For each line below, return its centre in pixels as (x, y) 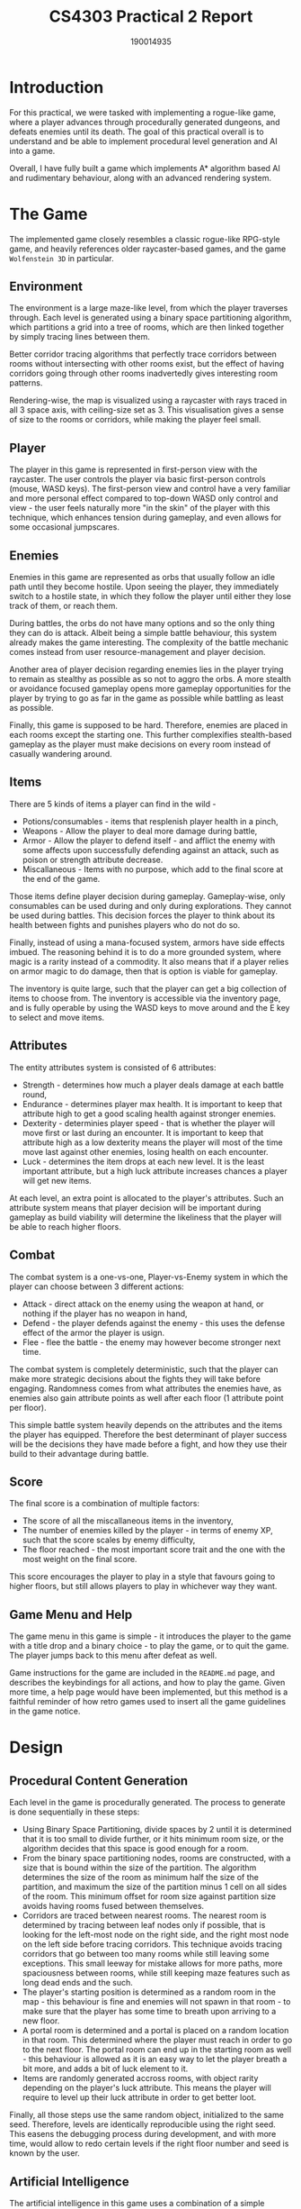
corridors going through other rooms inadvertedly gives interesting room (144, 373)
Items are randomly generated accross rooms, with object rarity (140, 2078)
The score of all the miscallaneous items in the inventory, (128, 1521)
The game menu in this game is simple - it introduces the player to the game (150, 1636)
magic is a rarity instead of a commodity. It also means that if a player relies (149, 961)
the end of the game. (61, 878)
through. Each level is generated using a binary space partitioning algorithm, (150, 318)
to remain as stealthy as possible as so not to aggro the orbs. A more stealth (150, 679)
